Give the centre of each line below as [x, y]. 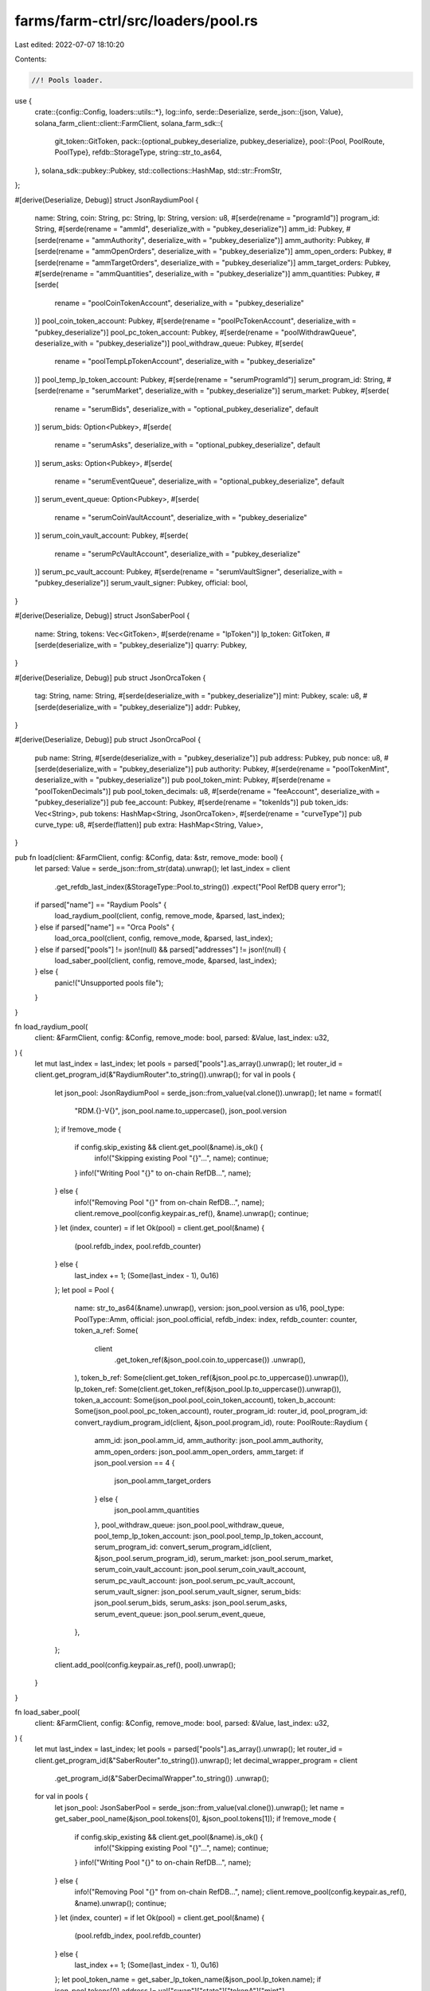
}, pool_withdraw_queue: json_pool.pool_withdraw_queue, [189, 1524]
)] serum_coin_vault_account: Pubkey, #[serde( [111, 536]
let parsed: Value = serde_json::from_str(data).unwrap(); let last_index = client [162, 869]
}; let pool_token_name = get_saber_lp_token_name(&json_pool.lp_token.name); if [188, 1980]
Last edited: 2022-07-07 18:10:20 [70, 45]
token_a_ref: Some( [106, 1331]
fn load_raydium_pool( [51, 1027]
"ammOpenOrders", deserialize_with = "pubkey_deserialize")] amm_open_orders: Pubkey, [239, 252]
